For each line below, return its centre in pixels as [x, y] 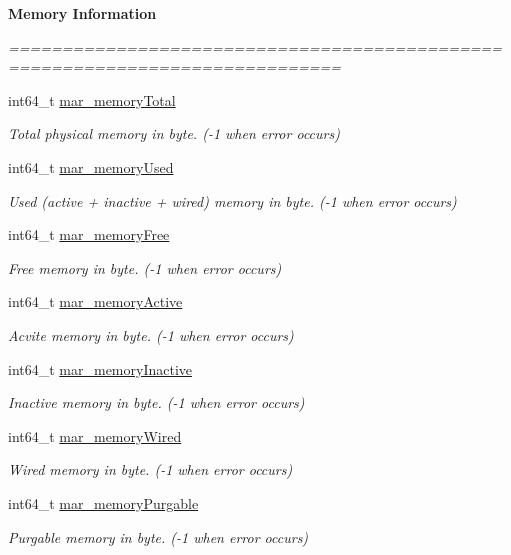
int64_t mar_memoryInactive [100, 368]
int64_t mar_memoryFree [89, 234]
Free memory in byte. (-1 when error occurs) [145, 267]
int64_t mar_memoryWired [95, 435]
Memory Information [82, 13]
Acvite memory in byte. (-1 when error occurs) [151, 334]
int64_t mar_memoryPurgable [103, 502]
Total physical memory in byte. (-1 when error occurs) [174, 133]
